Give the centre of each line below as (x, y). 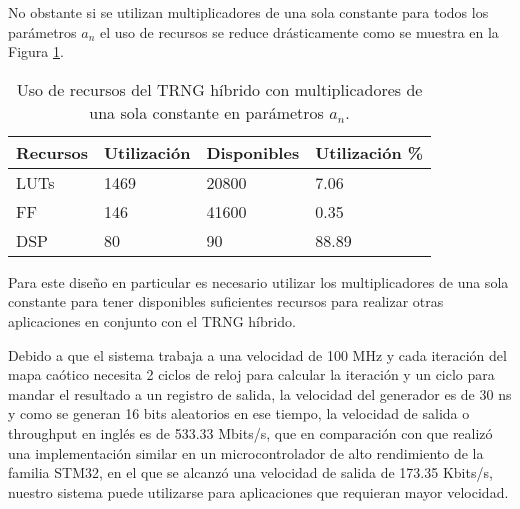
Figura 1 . (36, 51)
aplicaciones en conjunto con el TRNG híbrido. (152, 320)
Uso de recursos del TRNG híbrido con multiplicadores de (219, 89)
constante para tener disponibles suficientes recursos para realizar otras (226, 301)
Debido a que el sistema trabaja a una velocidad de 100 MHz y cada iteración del (257, 354)
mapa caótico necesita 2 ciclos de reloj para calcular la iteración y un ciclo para (251, 374)
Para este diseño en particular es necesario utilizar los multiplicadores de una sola (258, 281)
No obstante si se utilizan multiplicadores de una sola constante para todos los (248, 12)
